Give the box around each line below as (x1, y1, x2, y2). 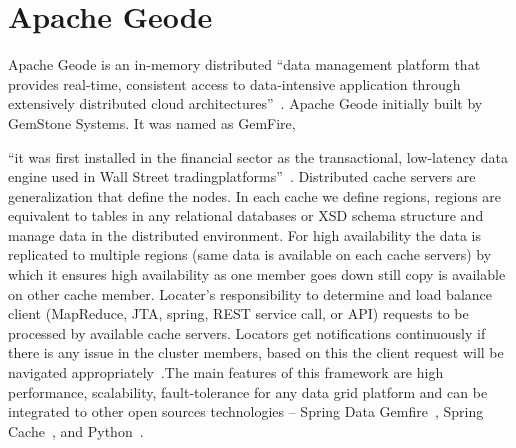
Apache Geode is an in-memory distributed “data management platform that (8, 54, 481, 75)
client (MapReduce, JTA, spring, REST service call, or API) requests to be (8, 303, 469, 324)
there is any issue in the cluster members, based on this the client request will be (8, 342, 504, 363)
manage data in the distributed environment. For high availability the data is (8, 224, 482, 245)
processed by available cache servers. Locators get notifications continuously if (8, 322, 486, 343)
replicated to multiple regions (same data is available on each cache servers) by (8, 244, 492, 265)
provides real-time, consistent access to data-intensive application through (8, 73, 461, 94)
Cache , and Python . (8, 420, 144, 441)
